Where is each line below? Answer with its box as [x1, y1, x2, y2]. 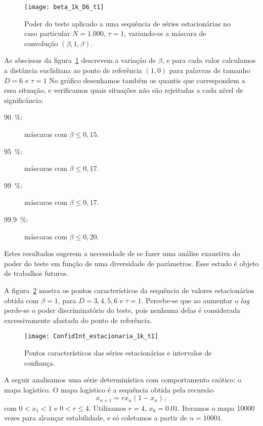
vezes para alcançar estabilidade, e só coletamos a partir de [4, 412, 188, 423]
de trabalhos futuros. [4, 268, 69, 278]
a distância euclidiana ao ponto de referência [4, 65, 142, 76]
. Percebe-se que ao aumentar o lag [141, 295, 249, 305]
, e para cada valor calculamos [162, 55, 256, 65]
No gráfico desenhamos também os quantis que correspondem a [49, 75, 245, 85]
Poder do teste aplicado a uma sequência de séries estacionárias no [24, 18, 231, 28]
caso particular [24, 28, 70, 39]
